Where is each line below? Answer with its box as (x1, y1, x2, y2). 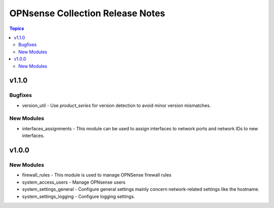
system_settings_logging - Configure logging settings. (22, 193, 135, 199)
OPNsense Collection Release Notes (9, 8, 165, 19)
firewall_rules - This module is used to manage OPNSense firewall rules (22, 172, 172, 178)
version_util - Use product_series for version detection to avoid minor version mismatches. (22, 102, 211, 109)
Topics (9, 25, 24, 31)
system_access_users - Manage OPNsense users (22, 179, 126, 185)
